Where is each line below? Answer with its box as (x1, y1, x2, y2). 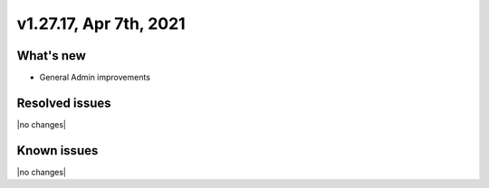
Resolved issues (16, 95, 112, 110)
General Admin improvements (39, 72, 151, 83)
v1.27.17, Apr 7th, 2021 (16, 14, 186, 33)
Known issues (16, 143, 99, 158)
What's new (16, 48, 86, 63)
